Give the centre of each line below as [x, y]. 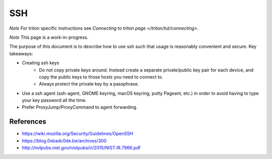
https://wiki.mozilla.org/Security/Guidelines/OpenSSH [78, 134]
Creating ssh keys [41, 63]
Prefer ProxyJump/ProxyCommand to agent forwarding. [80, 107]
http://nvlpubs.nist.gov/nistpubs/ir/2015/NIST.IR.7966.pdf [81, 148]
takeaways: [21, 53]
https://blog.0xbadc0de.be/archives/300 [64, 140]
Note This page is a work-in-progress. [49, 37]
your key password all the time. [54, 100]
